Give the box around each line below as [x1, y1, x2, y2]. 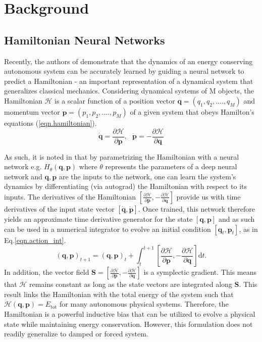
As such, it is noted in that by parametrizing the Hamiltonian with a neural [4, 151, 239, 162]
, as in [239, 223, 258, 234]
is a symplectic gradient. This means [143, 267, 256, 277]
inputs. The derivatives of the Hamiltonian [4, 191, 136, 202]
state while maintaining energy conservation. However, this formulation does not [4, 318, 253, 329]
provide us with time [176, 191, 241, 202]
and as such [218, 213, 255, 224]
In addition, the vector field [4, 267, 89, 277]
